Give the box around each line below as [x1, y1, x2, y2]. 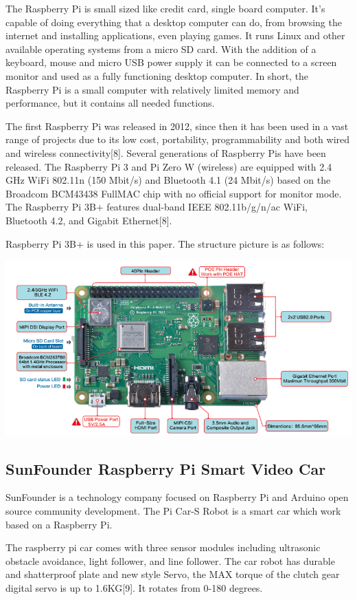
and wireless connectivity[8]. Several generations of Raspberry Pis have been [5, 145, 326, 160]
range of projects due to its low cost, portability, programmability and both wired [5, 132, 350, 147]
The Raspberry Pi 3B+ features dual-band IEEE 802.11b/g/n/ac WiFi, [5, 200, 308, 214]
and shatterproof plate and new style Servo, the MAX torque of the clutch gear [5, 567, 340, 581]
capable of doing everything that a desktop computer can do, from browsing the [5, 14, 342, 29]
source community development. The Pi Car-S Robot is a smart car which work [5, 503, 341, 517]
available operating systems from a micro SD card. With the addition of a [5, 41, 316, 56]
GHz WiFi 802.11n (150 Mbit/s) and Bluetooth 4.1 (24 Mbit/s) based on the [5, 173, 331, 187]
